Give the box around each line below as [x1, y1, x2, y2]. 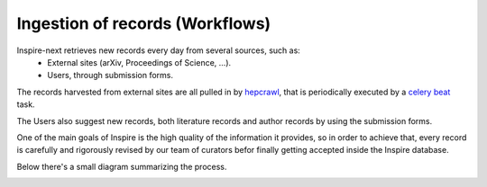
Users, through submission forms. [47, 70, 173, 81]
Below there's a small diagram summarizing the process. [16, 161, 227, 172]
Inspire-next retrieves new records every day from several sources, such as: [16, 45, 301, 56]
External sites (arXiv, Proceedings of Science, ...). [47, 57, 232, 67]
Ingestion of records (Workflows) [16, 13, 271, 33]
